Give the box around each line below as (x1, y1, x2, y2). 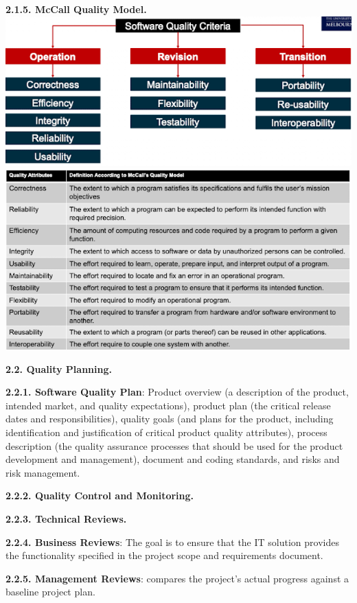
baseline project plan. (5, 584, 95, 599)
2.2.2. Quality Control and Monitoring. (5, 488, 194, 503)
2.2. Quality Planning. (5, 361, 112, 376)
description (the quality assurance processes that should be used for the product (5, 438, 343, 453)
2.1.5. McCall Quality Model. (5, 2, 147, 16)
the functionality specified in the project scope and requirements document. (5, 548, 323, 562)
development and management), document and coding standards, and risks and (5, 452, 340, 466)
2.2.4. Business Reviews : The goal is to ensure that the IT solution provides (5, 534, 339, 549)
